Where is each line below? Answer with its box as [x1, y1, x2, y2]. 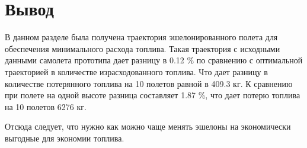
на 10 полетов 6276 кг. [5, 100, 87, 112]
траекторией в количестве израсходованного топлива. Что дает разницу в [5, 65, 268, 78]
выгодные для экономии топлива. [5, 131, 124, 144]
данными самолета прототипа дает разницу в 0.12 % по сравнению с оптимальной [5, 54, 303, 66]
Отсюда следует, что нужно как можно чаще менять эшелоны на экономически [5, 120, 291, 133]
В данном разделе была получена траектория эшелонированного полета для [5, 31, 278, 43]
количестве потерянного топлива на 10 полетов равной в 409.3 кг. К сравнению [5, 77, 293, 89]
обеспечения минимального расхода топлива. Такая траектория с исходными [5, 42, 280, 54]
